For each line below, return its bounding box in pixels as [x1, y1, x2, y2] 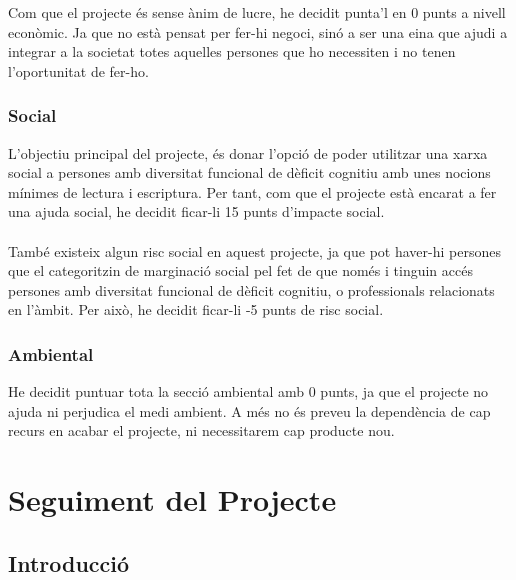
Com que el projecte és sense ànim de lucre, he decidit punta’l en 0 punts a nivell [8, 2, 506, 22]
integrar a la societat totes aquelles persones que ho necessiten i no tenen [8, 41, 456, 62]
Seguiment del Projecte [8, 479, 337, 520]
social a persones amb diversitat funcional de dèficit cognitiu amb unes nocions [8, 162, 491, 183]
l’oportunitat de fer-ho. [8, 60, 149, 81]
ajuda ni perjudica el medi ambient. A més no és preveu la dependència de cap [8, 400, 491, 421]
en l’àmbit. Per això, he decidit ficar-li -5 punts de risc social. [8, 299, 384, 320]
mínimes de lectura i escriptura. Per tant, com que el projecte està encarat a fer [8, 181, 497, 202]
